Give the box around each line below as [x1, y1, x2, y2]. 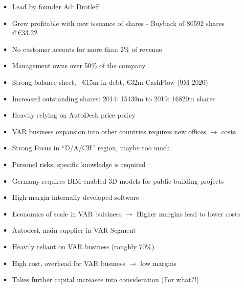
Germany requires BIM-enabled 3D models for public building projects [12, 175, 224, 186]
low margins [140, 258, 177, 268]
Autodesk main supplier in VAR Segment [12, 225, 136, 235]
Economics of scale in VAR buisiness [12, 208, 122, 218]
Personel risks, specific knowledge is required [12, 159, 146, 169]
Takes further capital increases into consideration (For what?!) [12, 274, 199, 285]
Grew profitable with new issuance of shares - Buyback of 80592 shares [12, 18, 224, 28]
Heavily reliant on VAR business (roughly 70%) [12, 241, 155, 251]
